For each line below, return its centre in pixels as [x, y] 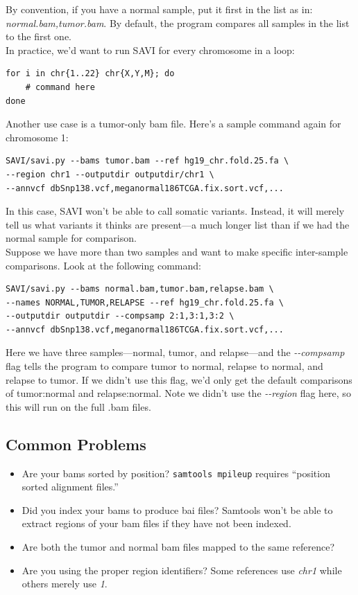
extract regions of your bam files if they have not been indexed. [156, 523]
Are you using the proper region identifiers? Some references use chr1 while [182, 570]
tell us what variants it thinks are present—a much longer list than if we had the [178, 224]
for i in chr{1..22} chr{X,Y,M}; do [90, 74]
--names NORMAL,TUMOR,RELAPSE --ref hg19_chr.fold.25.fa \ [145, 302]
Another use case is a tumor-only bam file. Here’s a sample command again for [173, 124]
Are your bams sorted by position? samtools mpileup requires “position [176, 473]
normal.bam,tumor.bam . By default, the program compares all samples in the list [178, 23]
